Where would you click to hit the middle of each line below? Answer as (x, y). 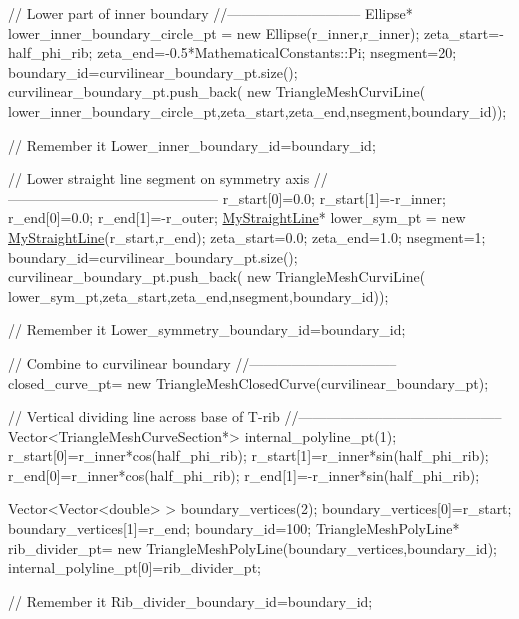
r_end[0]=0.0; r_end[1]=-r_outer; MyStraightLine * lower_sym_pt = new (237, 217)
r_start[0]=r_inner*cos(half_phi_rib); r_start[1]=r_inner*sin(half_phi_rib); (248, 455)
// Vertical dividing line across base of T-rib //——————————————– (255, 416)
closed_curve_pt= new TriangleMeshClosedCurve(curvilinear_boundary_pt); (248, 382)
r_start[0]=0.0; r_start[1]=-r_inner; (334, 197)
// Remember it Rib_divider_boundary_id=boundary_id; (190, 600)
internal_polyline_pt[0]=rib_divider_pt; (134, 567)
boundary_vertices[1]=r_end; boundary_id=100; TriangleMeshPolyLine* (234, 528)
